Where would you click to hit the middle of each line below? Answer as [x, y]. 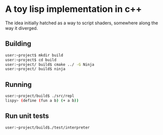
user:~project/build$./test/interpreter [48, 128]
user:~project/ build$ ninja [35, 69]
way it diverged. [22, 28]
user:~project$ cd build [31, 60]
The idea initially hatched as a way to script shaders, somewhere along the [81, 23]
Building [18, 44]
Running [19, 85]
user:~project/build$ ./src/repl [40, 96]
